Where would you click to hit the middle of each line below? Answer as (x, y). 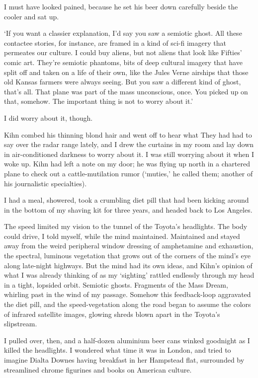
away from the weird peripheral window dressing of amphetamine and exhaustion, (129, 246)
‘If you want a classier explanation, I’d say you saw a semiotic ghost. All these (123, 33)
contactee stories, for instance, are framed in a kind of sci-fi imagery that (115, 42)
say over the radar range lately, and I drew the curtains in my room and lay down (129, 144)
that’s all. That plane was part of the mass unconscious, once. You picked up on (126, 91)
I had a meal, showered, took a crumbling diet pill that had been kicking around (127, 200)
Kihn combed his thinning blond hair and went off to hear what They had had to (128, 134)
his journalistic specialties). (45, 183)
